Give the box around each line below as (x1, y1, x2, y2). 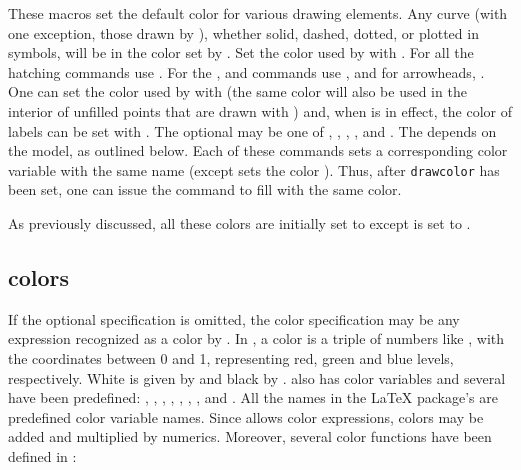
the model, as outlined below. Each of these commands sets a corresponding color (8, 140, 508, 161)
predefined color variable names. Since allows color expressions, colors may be (8, 406, 484, 427)
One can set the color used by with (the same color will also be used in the (8, 81, 467, 102)
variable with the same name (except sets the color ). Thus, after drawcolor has (8, 159, 500, 180)
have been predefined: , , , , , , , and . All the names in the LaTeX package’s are (8, 387, 498, 408)
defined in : (8, 445, 77, 466)
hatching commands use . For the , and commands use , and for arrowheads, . (8, 61, 485, 82)
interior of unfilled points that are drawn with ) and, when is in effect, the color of (8, 100, 512, 121)
